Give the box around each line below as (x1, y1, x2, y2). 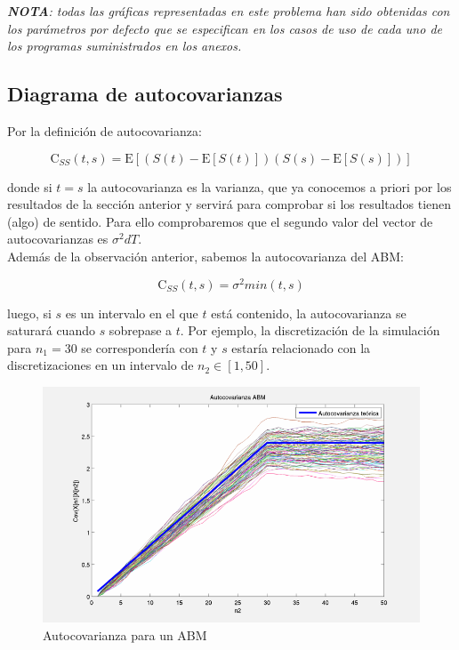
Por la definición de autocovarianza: (7, 121, 202, 140)
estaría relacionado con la (231, 338, 371, 357)
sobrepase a (109, 321, 173, 340)
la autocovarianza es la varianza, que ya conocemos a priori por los (87, 177, 452, 196)
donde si (7, 177, 52, 196)
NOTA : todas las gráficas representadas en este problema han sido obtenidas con (7, 2, 450, 20)
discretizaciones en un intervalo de (7, 356, 194, 374)
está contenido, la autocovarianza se (211, 303, 407, 322)
